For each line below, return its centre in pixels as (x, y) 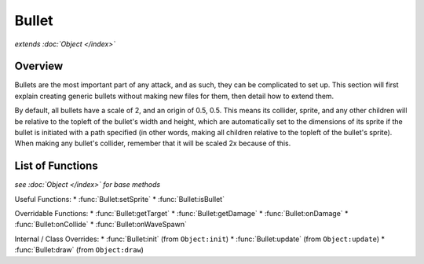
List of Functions (56, 166)
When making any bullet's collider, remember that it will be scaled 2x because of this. (153, 143)
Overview (39, 66)
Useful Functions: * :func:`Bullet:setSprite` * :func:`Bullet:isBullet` (120, 199)
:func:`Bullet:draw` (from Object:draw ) (79, 250)
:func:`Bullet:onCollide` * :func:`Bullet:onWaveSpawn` (101, 225)
